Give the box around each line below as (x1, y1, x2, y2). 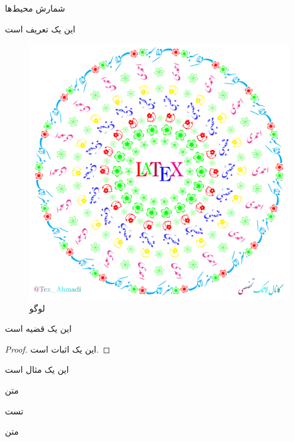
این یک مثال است (5, 363, 69, 376)
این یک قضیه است (5, 322, 72, 335)
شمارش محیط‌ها (5, 2, 66, 14)
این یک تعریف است (5, 22, 75, 35)
